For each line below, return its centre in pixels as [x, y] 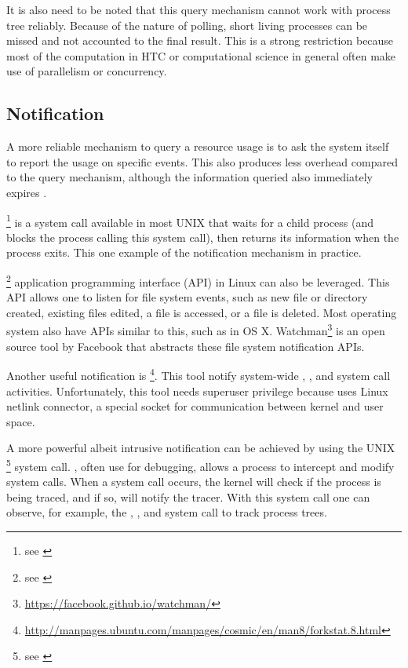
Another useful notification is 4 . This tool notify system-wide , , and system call [199, 374]
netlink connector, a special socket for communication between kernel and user [195, 406]
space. [21, 421]
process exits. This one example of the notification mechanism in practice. [184, 252]
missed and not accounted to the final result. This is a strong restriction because [200, 40]
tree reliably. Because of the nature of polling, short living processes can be [187, 25]
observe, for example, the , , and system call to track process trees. [167, 512]
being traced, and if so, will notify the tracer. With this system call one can [188, 496]
